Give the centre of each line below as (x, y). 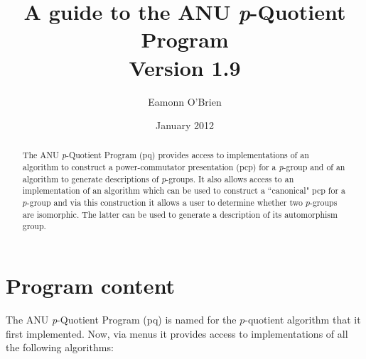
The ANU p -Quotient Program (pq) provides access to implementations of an (166, 155)
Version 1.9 (185, 67)
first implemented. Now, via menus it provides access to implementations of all (177, 333)
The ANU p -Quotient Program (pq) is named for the (121, 320)
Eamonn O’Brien (185, 101)
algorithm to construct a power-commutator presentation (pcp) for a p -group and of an (184, 167)
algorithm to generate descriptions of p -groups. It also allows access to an (158, 178)
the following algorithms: (60, 347)
